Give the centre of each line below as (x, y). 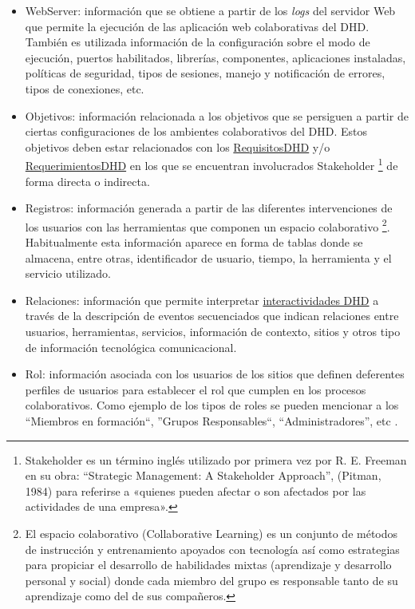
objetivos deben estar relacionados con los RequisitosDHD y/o (178, 146)
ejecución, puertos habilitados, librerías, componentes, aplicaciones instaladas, (215, 57)
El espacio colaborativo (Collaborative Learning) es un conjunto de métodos (211, 533)
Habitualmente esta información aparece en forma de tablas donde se (194, 242)
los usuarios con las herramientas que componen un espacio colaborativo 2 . (207, 225)
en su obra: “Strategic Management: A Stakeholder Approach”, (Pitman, (203, 475)
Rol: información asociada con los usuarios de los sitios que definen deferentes (215, 374)
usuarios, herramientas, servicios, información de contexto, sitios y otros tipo (213, 331)
